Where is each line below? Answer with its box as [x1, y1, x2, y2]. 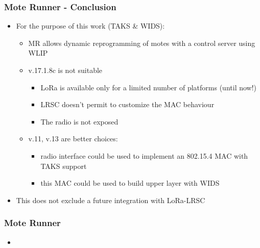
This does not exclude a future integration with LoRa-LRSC [16, 194, 205, 205]
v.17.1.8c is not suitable [28, 65, 103, 75]
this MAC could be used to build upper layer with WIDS [40, 178, 220, 188]
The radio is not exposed [40, 116, 119, 127]
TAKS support [40, 160, 87, 171]
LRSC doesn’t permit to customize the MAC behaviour [40, 99, 215, 110]
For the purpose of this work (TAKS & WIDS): [16, 20, 165, 31]
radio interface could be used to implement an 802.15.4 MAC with [40, 150, 248, 161]
